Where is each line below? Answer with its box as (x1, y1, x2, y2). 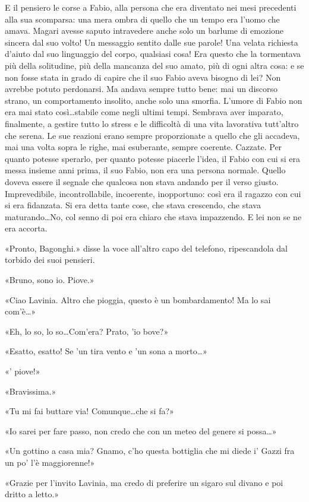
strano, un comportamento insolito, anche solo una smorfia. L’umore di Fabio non (5, 94, 302, 106)
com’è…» (5, 305, 36, 317)
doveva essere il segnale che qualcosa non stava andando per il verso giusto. (5, 175, 279, 188)
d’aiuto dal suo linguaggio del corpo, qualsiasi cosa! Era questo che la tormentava (5, 47, 301, 60)
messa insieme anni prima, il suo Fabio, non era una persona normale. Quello (5, 164, 286, 176)
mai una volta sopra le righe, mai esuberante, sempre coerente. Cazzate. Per (5, 141, 282, 153)
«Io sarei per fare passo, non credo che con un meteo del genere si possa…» (5, 424, 277, 437)
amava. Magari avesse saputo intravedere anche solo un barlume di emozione (5, 24, 284, 37)
